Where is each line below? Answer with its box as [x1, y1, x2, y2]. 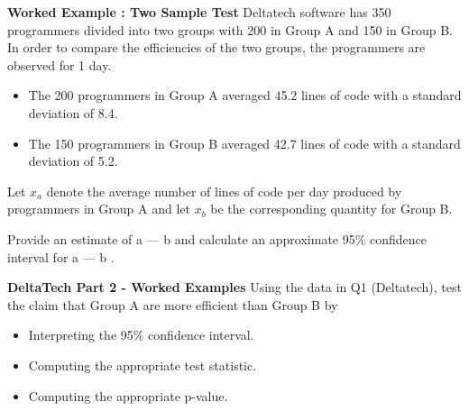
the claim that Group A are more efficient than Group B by [7, 295, 338, 314]
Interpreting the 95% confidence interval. [28, 325, 254, 344]
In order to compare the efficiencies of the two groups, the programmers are [7, 38, 426, 57]
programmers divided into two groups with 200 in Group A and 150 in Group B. [7, 20, 453, 39]
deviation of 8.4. [28, 103, 118, 122]
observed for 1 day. [7, 55, 112, 74]
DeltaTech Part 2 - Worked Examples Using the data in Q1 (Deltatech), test [7, 278, 462, 297]
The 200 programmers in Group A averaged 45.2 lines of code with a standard [28, 86, 462, 105]
